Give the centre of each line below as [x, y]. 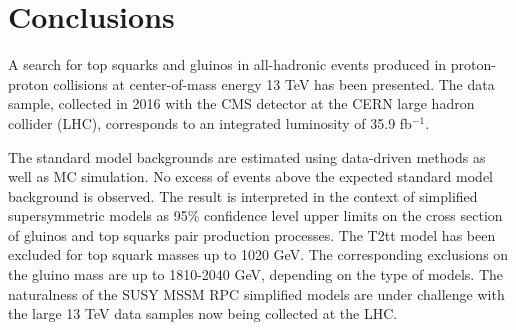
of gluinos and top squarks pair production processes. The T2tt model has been [252, 234]
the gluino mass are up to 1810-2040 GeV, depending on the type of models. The [256, 274]
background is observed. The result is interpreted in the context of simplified [243, 195]
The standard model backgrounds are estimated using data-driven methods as [247, 156]
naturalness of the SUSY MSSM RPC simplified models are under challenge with [256, 293]
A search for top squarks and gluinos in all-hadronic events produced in [227, 64]
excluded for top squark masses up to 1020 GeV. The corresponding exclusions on [258, 254]
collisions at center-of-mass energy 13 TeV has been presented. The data [274, 83]
